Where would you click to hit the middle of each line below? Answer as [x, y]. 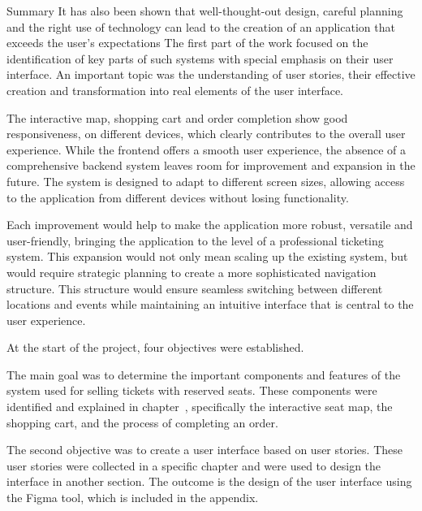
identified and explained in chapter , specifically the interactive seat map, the [200, 407]
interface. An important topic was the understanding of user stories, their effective [211, 74]
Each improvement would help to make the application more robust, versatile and [210, 225]
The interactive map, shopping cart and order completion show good [177, 117]
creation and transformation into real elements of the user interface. [175, 90]
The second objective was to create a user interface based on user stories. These [205, 450]
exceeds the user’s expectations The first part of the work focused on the [187, 43]
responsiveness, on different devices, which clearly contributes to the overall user [206, 134]
